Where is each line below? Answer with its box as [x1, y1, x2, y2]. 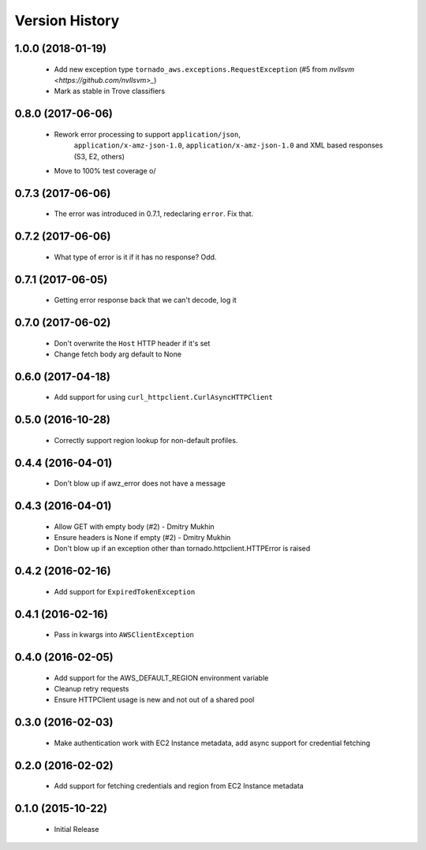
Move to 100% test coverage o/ [54, 166, 156, 175]
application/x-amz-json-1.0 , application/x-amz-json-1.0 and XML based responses [73, 140, 383, 150]
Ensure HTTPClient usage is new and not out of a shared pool [54, 695, 255, 705]
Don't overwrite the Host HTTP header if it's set [54, 338, 211, 348]
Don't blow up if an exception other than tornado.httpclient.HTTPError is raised [54, 544, 311, 554]
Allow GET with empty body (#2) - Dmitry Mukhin [54, 521, 215, 531]
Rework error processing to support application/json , [54, 129, 241, 139]
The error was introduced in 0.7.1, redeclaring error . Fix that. [54, 209, 254, 218]
